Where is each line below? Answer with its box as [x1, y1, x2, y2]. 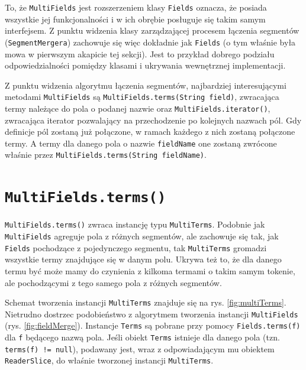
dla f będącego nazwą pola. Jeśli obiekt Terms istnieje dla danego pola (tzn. [5, 331, 280, 343]
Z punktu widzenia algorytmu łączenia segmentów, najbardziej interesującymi [5, 79, 286, 91]
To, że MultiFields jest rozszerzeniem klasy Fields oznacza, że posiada [5, 1, 267, 13]
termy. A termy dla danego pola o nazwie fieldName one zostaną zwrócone [5, 137, 277, 149]
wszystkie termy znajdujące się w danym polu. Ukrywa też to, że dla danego [5, 253, 282, 265]
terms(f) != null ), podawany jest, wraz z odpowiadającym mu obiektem [5, 342, 275, 355]
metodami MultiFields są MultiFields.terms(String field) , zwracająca [5, 90, 279, 103]
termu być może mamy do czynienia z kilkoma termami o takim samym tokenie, [5, 264, 295, 277]
